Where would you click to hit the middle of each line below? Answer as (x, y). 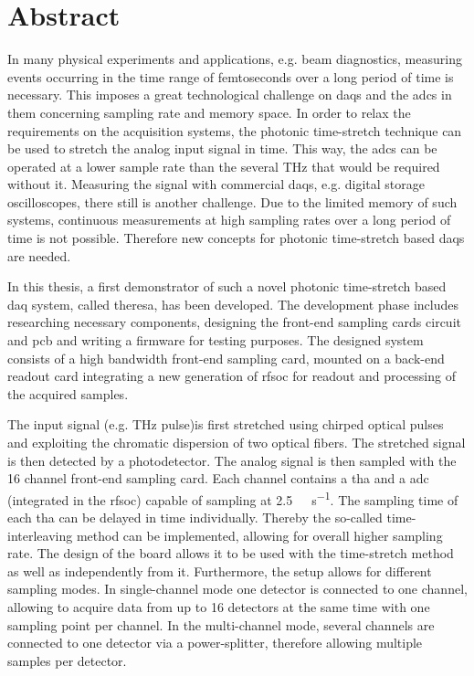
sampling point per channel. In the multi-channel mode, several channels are (221, 624)
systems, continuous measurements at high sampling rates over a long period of (229, 220)
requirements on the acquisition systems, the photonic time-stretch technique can (235, 130)
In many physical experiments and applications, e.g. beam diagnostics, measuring (235, 59)
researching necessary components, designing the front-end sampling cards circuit (234, 322)
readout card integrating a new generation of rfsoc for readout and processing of (232, 376)
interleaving (40, 535)
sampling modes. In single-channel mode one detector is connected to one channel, (237, 589)
